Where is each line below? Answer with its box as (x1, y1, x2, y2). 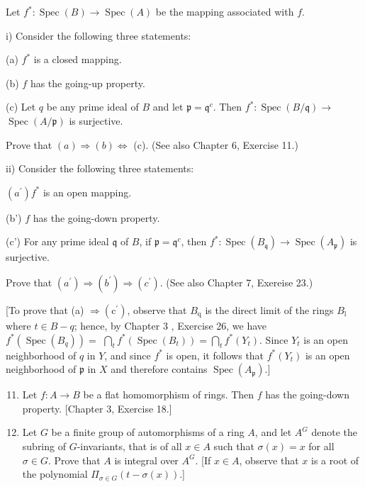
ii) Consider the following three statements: (6, 161, 194, 176)
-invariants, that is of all (77, 438, 182, 453)
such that (213, 438, 254, 453)
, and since (104, 347, 151, 362)
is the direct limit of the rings (205, 302, 334, 317)
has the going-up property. (30, 75, 145, 90)
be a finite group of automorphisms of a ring (51, 425, 245, 440)
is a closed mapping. (33, 52, 122, 67)
